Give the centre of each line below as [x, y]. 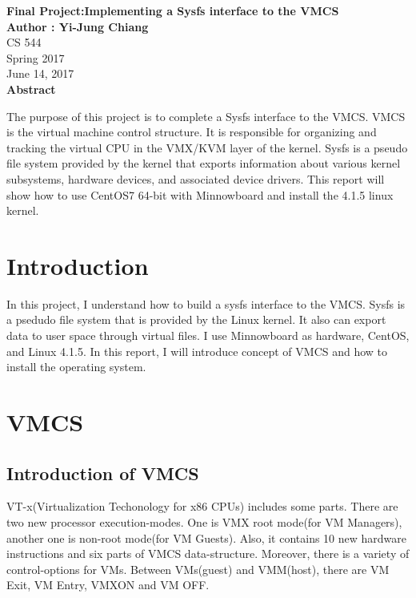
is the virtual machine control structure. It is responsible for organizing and [192, 132]
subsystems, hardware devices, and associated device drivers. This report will [196, 178]
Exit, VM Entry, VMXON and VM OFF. [108, 585]
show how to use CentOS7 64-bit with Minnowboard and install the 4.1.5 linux [200, 194]
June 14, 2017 [40, 73]
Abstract [31, 89]
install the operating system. [76, 367]
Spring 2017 [36, 57]
